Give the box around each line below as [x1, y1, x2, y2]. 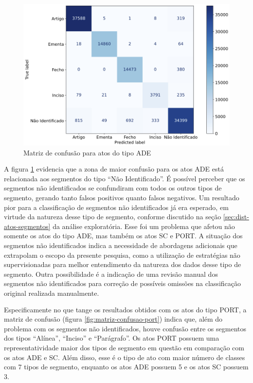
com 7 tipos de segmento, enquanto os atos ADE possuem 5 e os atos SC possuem [4, 362, 249, 372]
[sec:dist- [223, 211, 249, 222]
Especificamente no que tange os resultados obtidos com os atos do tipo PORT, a [4, 304, 247, 314]
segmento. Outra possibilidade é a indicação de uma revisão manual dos [4, 268, 218, 279]
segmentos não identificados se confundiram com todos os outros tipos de [4, 183, 222, 193]
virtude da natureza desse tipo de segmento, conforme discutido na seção [4, 211, 221, 222]
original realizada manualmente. [4, 288, 99, 298]
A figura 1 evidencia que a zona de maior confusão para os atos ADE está [4, 164, 224, 174]
